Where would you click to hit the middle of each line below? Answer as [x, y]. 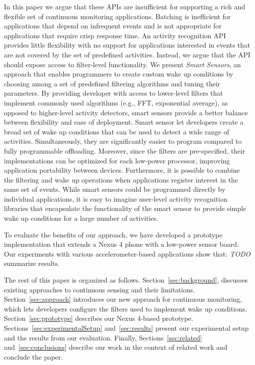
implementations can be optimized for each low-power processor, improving [117, 160]
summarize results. [32, 263]
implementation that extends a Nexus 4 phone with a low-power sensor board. [122, 244]
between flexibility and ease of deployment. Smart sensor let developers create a [124, 122]
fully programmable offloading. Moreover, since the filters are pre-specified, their [125, 150]
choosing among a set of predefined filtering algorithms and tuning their [112, 83]
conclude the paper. [34, 356]
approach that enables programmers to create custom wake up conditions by [119, 74]
